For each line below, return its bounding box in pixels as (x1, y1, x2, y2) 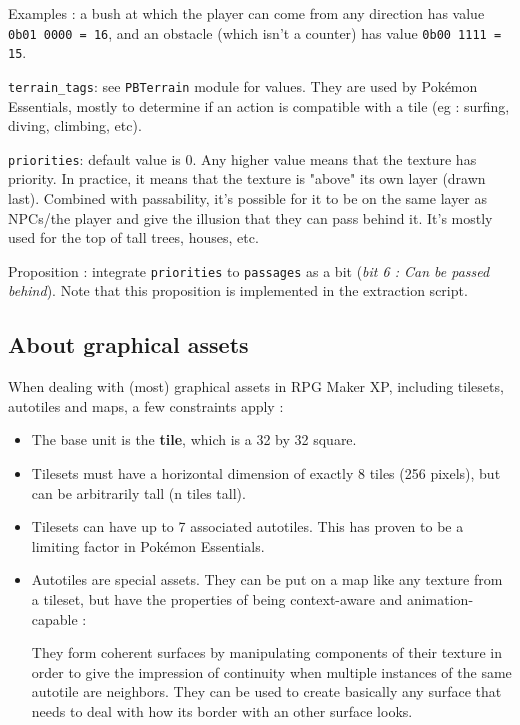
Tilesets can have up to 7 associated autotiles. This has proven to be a (31, 516, 464, 537)
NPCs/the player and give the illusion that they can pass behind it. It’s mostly (8, 207, 493, 228)
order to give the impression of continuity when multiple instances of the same (31, 661, 512, 682)
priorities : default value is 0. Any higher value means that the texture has (8, 148, 477, 169)
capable (31, 608, 78, 629)
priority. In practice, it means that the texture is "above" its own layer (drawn (8, 168, 486, 189)
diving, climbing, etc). (8, 115, 142, 136)
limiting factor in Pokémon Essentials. (31, 535, 265, 556)
